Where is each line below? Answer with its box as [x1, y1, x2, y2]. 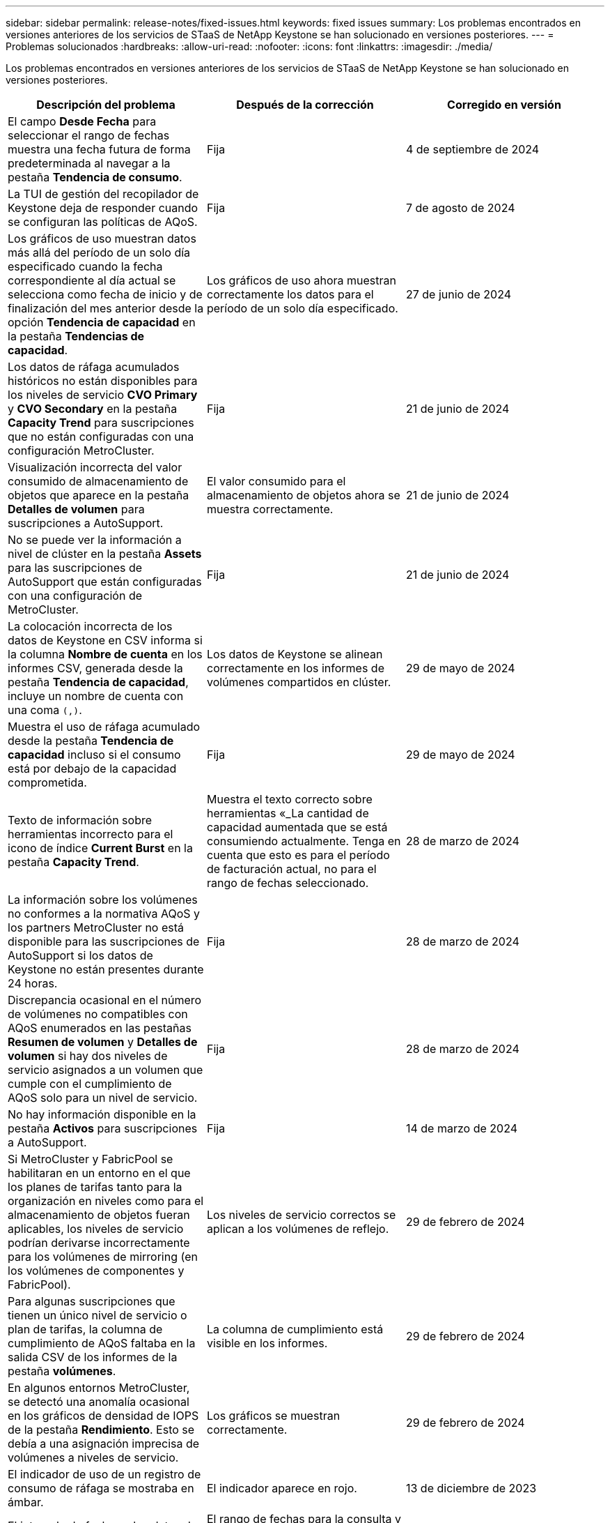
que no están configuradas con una [8, 430, 194, 444]
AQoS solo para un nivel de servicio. [8, 1091, 198, 1105]
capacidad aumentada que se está [206, 820, 388, 834]
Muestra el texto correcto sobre [206, 792, 373, 806]
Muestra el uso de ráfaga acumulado [8, 720, 201, 734]
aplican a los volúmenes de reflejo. [206, 1222, 389, 1236]
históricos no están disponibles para [8, 374, 198, 388]
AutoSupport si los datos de [8, 948, 153, 962]
